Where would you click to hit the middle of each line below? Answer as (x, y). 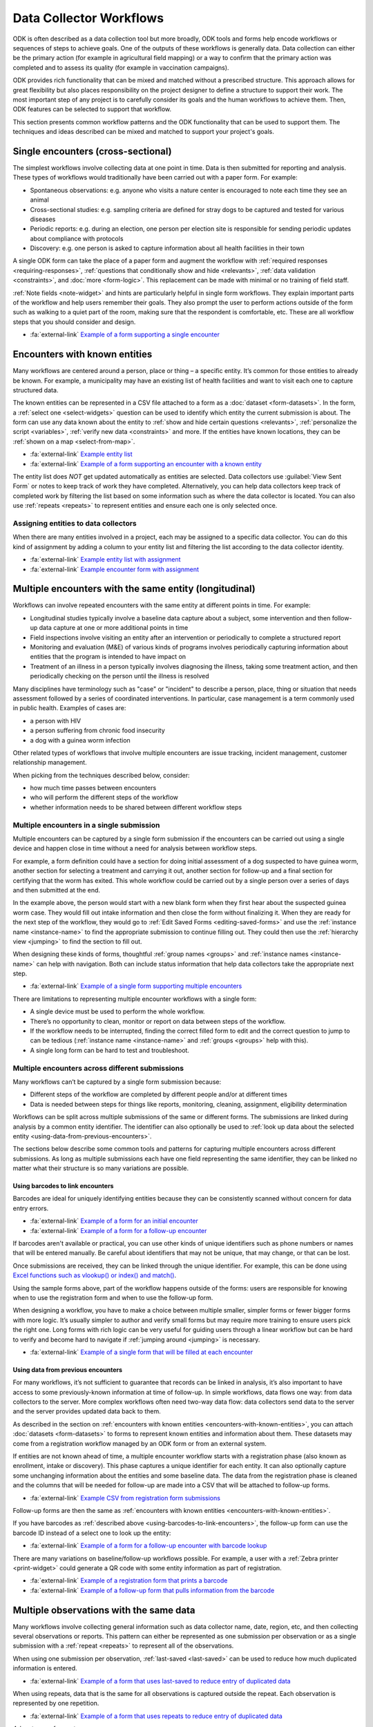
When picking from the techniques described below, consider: (101, 775)
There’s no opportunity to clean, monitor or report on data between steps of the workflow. (158, 1021)
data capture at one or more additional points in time (114, 628)
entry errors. (31, 1208)
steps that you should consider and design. (74, 322)
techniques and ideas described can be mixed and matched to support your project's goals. (143, 132)
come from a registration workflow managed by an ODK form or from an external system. (140, 1443)
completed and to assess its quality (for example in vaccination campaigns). (121, 67)
